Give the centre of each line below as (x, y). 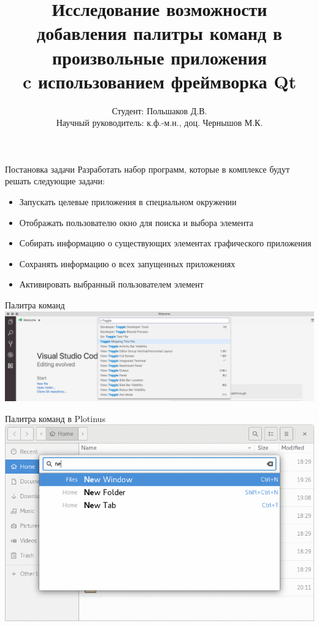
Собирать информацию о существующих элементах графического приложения (165, 243)
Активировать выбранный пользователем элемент (111, 284)
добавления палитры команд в (159, 33)
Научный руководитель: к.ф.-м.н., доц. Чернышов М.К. (159, 123)
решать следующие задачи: (55, 181)
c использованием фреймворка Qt (159, 81)
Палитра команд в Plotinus (55, 418)
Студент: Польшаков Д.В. (159, 110)
